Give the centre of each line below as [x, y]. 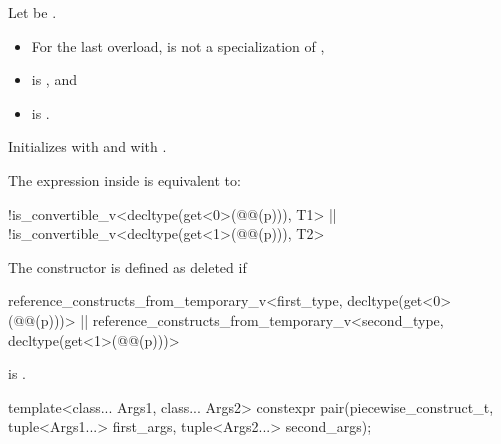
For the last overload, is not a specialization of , [178, 45]
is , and [54, 79]
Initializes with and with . [87, 146]
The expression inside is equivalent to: [124, 179]
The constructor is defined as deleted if [127, 266]
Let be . [32, 12]
